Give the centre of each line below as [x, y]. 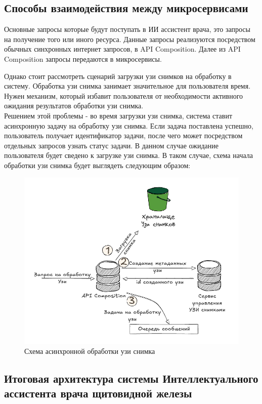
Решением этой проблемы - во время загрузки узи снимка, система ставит [118, 115]
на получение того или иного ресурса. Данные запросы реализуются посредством [130, 39]
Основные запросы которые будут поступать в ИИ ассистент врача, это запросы [127, 29]
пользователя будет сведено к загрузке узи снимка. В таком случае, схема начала [128, 155]
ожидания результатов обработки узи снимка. [74, 106]
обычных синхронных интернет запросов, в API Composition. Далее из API [122, 49]
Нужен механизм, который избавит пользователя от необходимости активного [124, 95]
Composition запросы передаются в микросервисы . [83, 58]
